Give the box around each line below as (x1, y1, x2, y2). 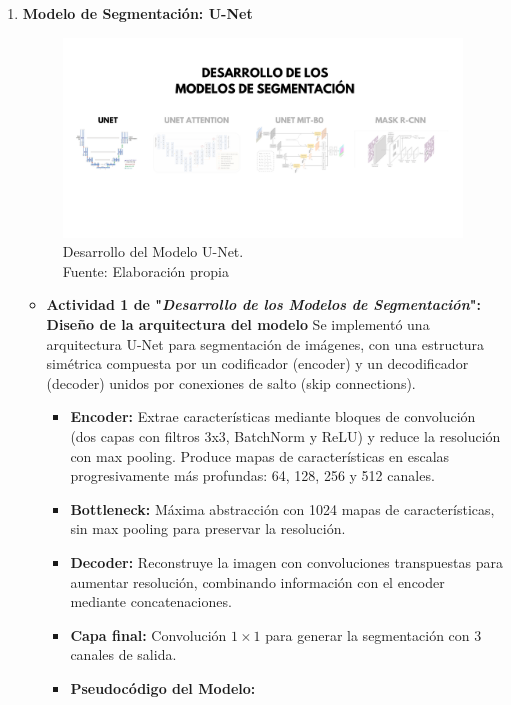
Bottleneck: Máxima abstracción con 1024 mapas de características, (70, 498, 495, 519)
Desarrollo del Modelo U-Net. (62, 241, 244, 262)
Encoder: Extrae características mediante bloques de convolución (70, 406, 476, 427)
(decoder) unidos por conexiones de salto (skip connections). (46, 372, 416, 393)
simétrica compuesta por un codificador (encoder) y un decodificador (46, 353, 469, 374)
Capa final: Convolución (70, 624, 227, 645)
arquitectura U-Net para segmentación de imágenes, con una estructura (46, 333, 485, 354)
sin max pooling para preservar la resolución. (70, 518, 346, 539)
